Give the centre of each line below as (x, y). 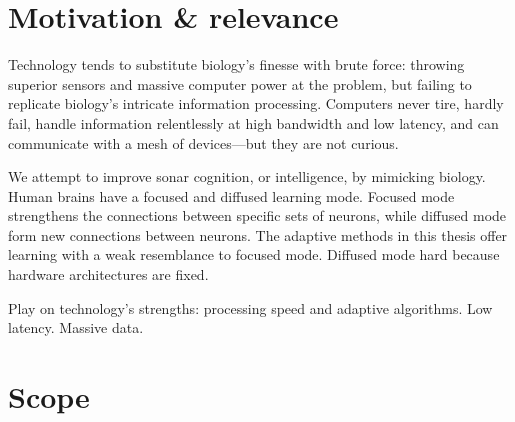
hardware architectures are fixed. (108, 274)
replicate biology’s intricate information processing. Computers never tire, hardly (256, 103)
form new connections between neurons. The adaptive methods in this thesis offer (258, 234)
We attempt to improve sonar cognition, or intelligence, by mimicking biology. (247, 176)
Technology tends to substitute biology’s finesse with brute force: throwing (236, 64)
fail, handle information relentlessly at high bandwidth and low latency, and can (253, 122)
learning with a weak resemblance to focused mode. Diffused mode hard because (254, 254)
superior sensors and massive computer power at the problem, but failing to (240, 83)
